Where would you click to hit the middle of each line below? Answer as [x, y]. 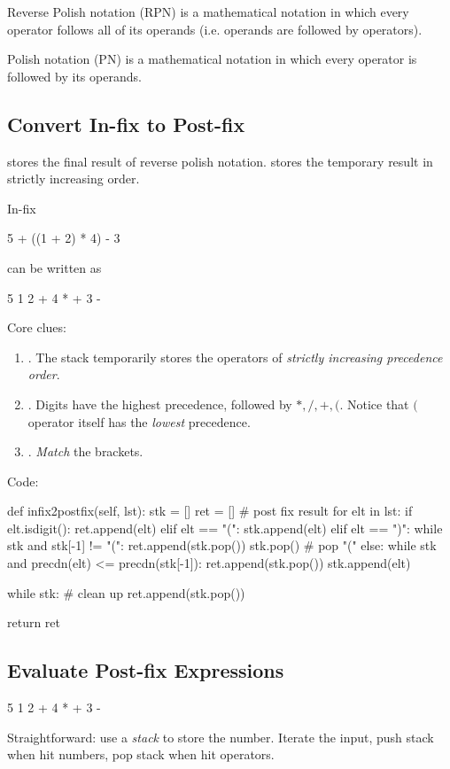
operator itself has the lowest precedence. [139, 421]
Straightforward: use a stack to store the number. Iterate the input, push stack [221, 737]
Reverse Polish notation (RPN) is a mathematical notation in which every [208, 12]
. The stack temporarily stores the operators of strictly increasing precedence [235, 357]
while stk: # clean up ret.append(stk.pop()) [126, 592]
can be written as [54, 267]
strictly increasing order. [74, 179]
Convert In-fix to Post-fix [126, 124]
